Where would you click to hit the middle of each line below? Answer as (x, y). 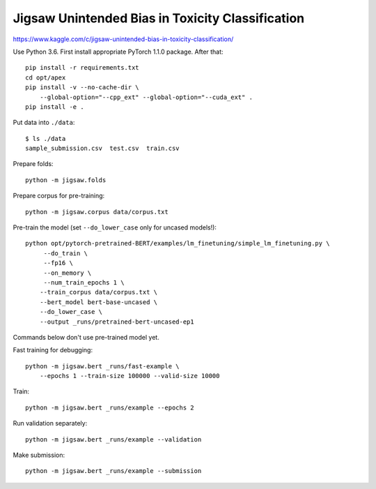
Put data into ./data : (44, 123)
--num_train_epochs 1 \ (84, 282)
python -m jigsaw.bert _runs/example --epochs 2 (110, 407)
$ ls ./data (46, 138)
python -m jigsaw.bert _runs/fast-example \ (103, 366)
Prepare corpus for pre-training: (59, 196)
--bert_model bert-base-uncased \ (99, 302)
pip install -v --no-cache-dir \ (82, 88)
